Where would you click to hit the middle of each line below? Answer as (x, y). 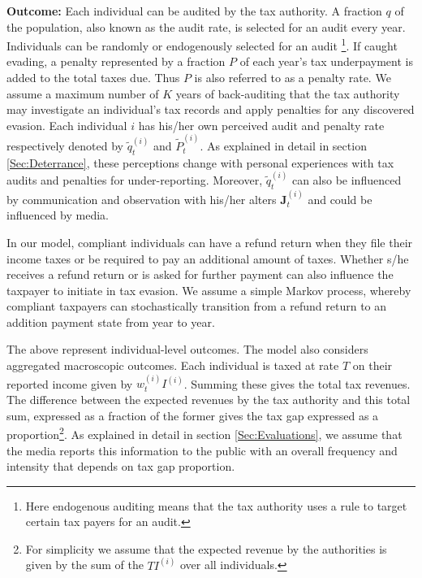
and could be (340, 199)
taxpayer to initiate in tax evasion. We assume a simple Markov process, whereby (209, 290)
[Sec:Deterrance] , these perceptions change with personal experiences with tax (200, 162)
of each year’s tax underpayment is (326, 61)
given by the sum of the (84, 565)
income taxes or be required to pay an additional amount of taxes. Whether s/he (208, 258)
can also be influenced (347, 180)
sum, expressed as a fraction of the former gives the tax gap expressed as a (193, 415)
